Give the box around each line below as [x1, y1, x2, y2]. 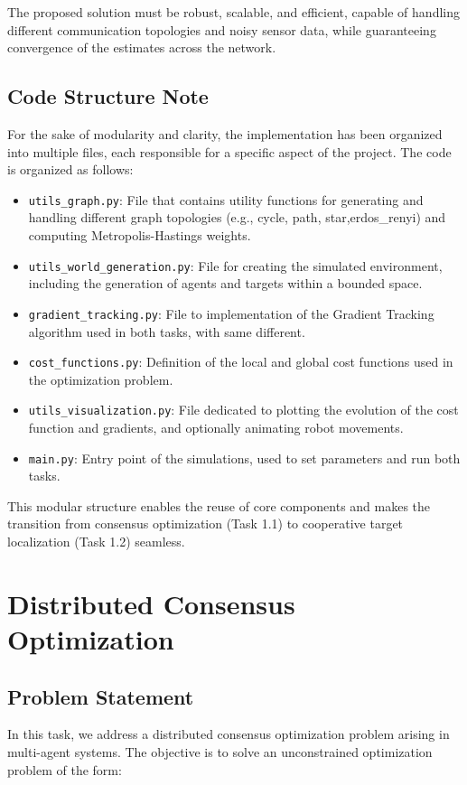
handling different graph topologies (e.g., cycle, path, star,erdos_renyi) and [28, 208, 446, 227]
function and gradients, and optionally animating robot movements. [28, 418, 404, 437]
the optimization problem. [28, 369, 173, 388]
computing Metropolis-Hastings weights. [28, 226, 251, 245]
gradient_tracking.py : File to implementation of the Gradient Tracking [28, 304, 434, 322]
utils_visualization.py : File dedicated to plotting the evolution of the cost [28, 400, 459, 419]
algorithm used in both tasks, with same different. [28, 322, 305, 341]
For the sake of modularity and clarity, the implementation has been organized [7, 124, 443, 143]
